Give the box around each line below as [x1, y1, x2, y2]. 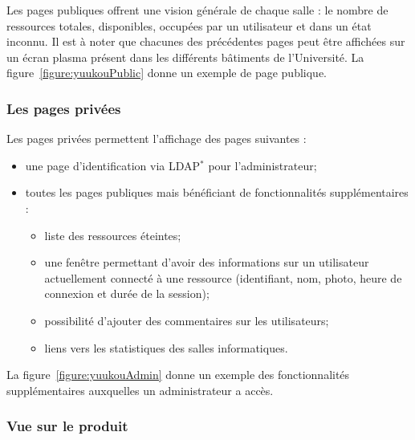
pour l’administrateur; [208, 157, 317, 173]
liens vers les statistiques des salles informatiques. [44, 339, 288, 356]
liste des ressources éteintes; [44, 226, 181, 243]
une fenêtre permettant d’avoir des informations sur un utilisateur [44, 254, 369, 271]
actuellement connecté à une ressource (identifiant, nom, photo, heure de [44, 269, 402, 286]
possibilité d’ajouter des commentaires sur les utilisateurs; [44, 312, 329, 328]
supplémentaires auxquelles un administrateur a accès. [6, 381, 274, 398]
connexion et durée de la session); [44, 285, 210, 302]
